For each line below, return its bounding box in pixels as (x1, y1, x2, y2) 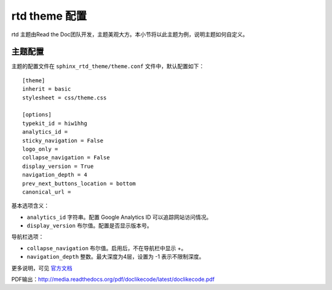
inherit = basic (22, 86, 71, 93)
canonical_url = (22, 188, 71, 196)
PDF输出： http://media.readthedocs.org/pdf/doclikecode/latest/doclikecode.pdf (11, 276, 215, 283)
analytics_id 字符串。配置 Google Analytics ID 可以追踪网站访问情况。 (26, 213, 212, 221)
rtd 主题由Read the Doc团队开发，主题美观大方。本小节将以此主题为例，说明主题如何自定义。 (11, 31, 248, 38)
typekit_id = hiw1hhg (22, 120, 87, 127)
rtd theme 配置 (11, 9, 87, 23)
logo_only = (22, 145, 58, 153)
